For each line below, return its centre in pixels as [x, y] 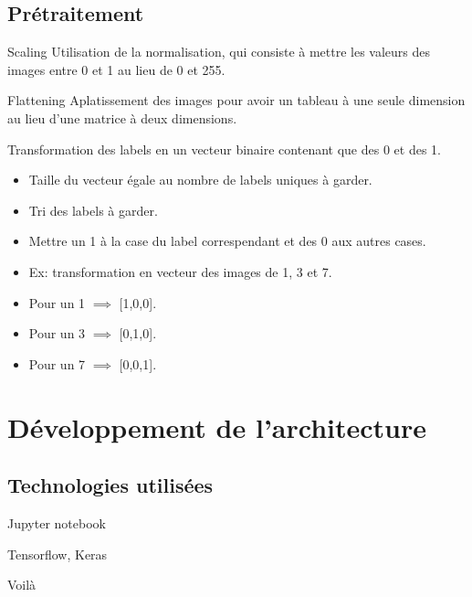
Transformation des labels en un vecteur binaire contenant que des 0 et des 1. [224, 149]
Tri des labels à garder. [93, 210]
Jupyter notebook [57, 522]
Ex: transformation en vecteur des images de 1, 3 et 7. [180, 271]
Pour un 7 [57, 363]
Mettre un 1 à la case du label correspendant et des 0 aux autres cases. [227, 241]
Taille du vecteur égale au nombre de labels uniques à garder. [200, 180]
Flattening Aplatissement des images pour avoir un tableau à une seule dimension [236, 100]
